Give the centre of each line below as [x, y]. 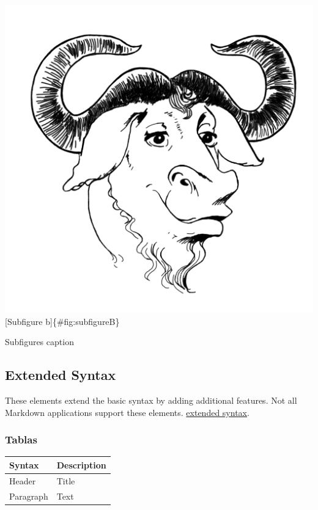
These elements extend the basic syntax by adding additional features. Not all [151, 400]
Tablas [21, 439]
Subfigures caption [39, 342]
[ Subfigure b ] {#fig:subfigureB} [62, 321]
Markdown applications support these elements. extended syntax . [127, 412]
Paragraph [29, 496]
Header [23, 480]
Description [81, 464]
